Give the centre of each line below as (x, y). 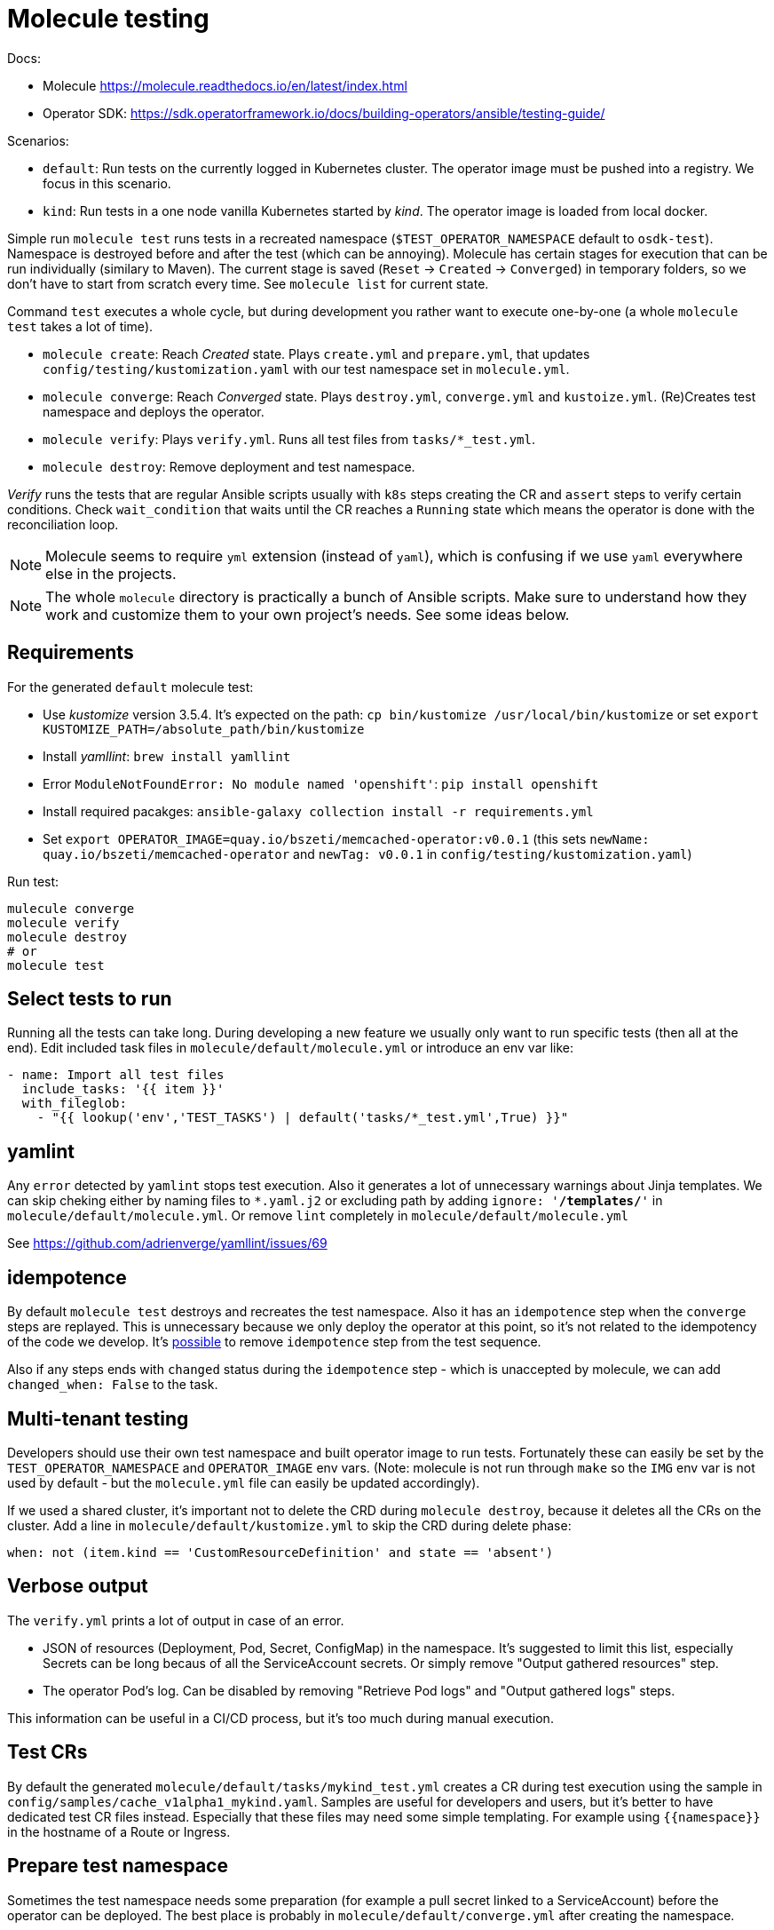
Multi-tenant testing (98, 1418)
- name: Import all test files (116, 1075)
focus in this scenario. (107, 183)
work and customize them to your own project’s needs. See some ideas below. (308, 614)
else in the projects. (111, 573)
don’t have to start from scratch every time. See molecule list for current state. (248, 283)
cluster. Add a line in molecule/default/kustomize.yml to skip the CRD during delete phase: (289, 1525)
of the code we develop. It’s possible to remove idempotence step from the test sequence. (274, 1342)
